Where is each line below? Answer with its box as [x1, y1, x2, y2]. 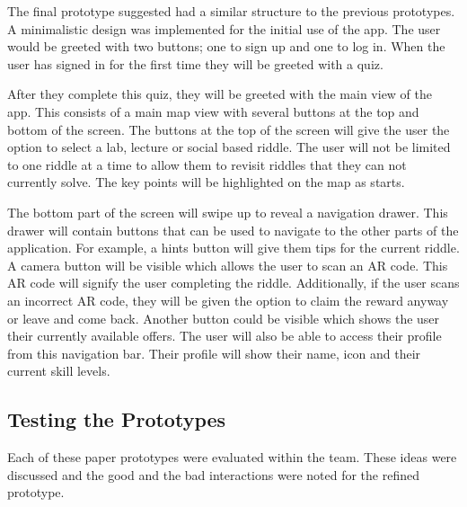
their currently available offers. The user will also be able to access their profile [7, 326, 442, 345]
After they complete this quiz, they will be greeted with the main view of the [7, 84, 433, 103]
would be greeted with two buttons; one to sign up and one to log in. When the [7, 37, 445, 56]
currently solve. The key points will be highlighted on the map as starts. [7, 173, 405, 191]
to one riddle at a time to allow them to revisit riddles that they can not [7, 155, 407, 173]
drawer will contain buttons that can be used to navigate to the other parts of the [7, 220, 459, 239]
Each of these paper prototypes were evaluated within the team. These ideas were [7, 448, 457, 467]
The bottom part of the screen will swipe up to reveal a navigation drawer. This [7, 202, 448, 221]
